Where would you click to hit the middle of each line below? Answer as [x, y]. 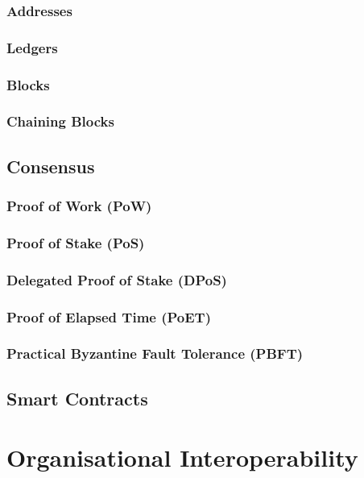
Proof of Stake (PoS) [76, 242]
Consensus [51, 166]
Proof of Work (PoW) [79, 206]
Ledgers [32, 47]
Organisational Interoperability [182, 457]
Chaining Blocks [60, 121]
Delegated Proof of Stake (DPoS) [117, 279]
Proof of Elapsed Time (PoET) [109, 316]
